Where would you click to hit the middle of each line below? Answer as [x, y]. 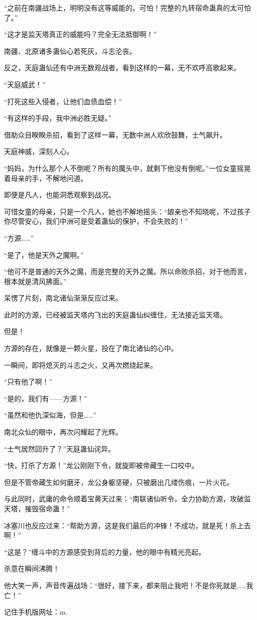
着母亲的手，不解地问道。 [46, 178]
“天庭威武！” [25, 84]
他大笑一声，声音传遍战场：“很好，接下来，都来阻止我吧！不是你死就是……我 [129, 585]
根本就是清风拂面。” [35, 281]
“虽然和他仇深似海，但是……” [50, 415]
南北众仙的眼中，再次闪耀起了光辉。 [63, 432]
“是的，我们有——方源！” [46, 398]
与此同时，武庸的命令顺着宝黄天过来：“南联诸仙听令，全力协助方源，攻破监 [128, 499]
